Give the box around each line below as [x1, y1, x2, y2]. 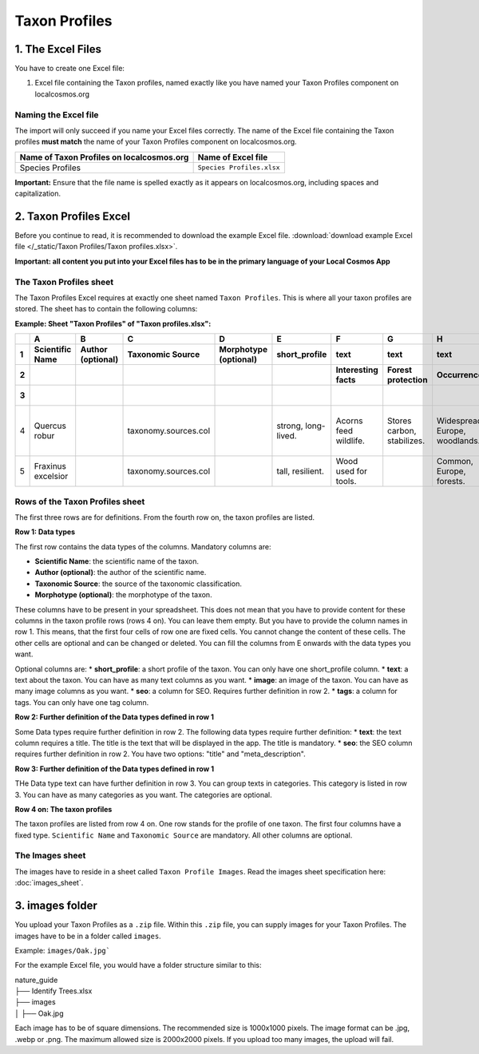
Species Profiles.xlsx [197, 164, 280, 172]
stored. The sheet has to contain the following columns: [14, 304, 198, 314]
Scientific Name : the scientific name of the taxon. [34, 557, 200, 566]
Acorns [335, 415, 363, 426]
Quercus [34, 420, 67, 431]
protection [387, 374, 428, 386]
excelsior [34, 471, 69, 482]
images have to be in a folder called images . [14, 931, 161, 941]
